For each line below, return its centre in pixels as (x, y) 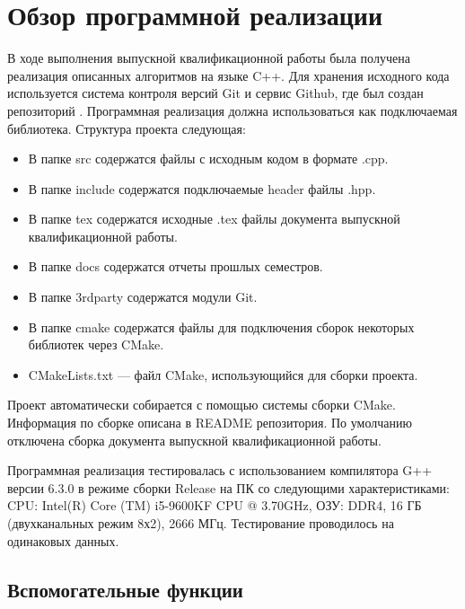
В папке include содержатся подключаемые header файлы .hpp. (202, 188)
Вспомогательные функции (125, 589)
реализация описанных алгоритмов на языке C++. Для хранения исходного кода (228, 75)
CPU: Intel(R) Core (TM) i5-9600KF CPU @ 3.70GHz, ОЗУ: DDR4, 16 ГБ (215, 505)
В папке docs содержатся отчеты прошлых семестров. (175, 266)
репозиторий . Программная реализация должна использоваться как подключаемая (232, 110)
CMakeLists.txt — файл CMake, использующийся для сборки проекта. (223, 374)
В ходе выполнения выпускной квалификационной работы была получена (209, 58)
